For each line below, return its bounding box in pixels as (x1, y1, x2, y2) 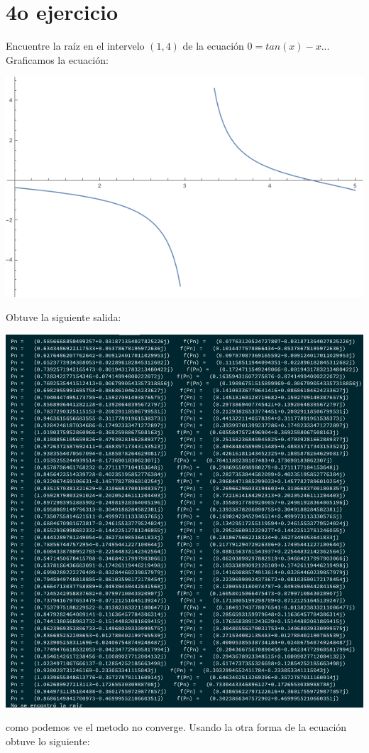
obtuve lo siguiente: (6, 734, 90, 748)
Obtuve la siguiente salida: (6, 310, 121, 325)
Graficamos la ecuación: (6, 52, 109, 67)
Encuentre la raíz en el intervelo (6, 38, 145, 53)
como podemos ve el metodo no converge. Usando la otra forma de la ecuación (6, 720, 347, 735)
